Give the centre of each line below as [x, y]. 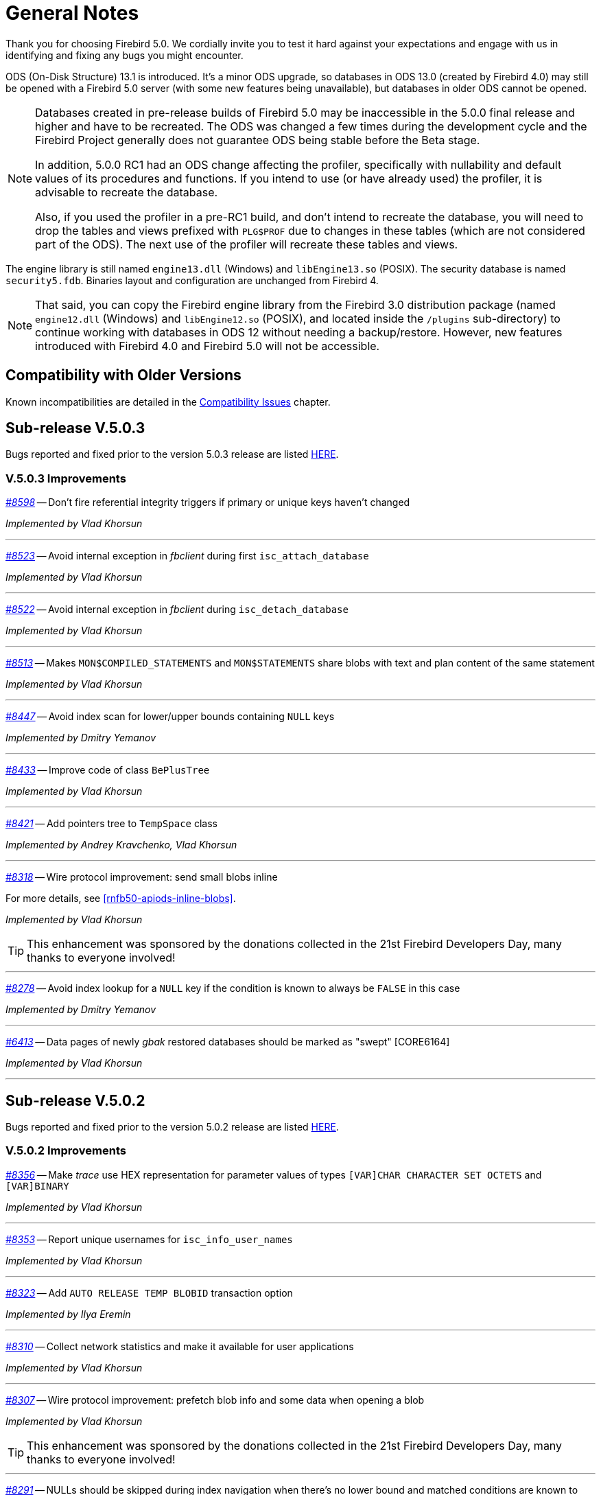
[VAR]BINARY [37, 1186]
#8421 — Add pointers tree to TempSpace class [111, 824]
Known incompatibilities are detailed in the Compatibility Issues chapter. [168, 402]
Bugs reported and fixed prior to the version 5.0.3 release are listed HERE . [172, 454]
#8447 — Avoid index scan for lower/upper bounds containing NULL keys [170, 717]
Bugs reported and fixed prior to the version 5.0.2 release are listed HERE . [172, 1127]
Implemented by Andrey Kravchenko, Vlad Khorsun [121, 845]
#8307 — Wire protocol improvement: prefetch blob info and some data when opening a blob [215, 1400]
